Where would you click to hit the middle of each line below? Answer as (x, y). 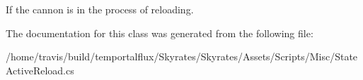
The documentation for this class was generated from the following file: (160, 33)
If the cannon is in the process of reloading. (100, 9)
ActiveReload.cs (40, 70)
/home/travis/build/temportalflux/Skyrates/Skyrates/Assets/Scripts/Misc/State (182, 56)
